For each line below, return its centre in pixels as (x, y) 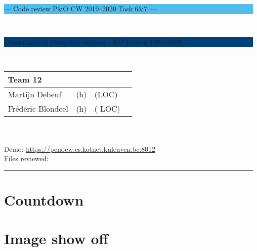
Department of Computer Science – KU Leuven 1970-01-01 (93, 42)
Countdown (44, 199)
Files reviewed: (26, 158)
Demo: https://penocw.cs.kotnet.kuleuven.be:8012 (80, 148)
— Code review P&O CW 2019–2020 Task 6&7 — (80, 8)
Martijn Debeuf (35, 94)
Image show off (56, 238)
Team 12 (25, 80)
